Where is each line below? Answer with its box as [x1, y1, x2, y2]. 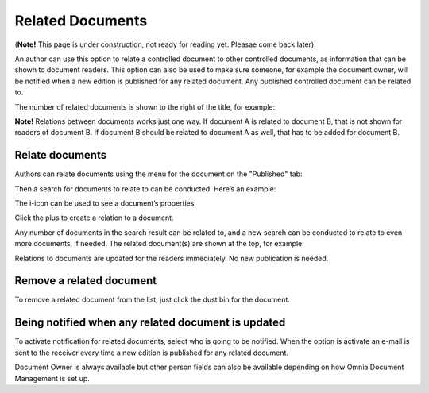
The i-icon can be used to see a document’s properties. [14, 198, 196, 208]
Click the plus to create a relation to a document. [14, 213, 174, 222]
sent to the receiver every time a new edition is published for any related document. [14, 348, 289, 357]
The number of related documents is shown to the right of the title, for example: [14, 102, 276, 111]
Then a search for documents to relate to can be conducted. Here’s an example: [14, 183, 276, 194]
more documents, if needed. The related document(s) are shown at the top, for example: [14, 239, 305, 249]
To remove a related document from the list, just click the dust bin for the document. [14, 295, 290, 305]
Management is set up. [14, 373, 91, 383]
